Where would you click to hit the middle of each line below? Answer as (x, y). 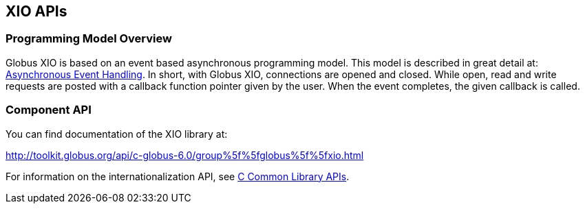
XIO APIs (36, 11)
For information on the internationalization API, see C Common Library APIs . (178, 176)
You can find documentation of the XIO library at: (117, 134)
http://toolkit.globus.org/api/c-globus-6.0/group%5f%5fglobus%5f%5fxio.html (185, 155)
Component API (49, 110)
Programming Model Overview (89, 39)
